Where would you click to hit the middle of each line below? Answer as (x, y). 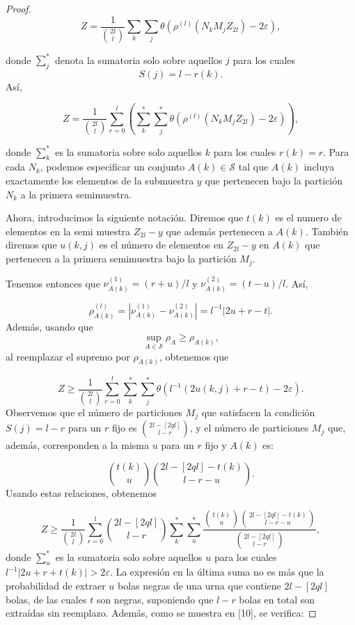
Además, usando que (49, 326)
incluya (319, 167)
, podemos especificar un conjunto (112, 167)
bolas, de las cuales (46, 599)
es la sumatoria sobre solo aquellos (129, 151)
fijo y (216, 445)
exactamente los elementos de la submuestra (100, 181)
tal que (253, 167)
